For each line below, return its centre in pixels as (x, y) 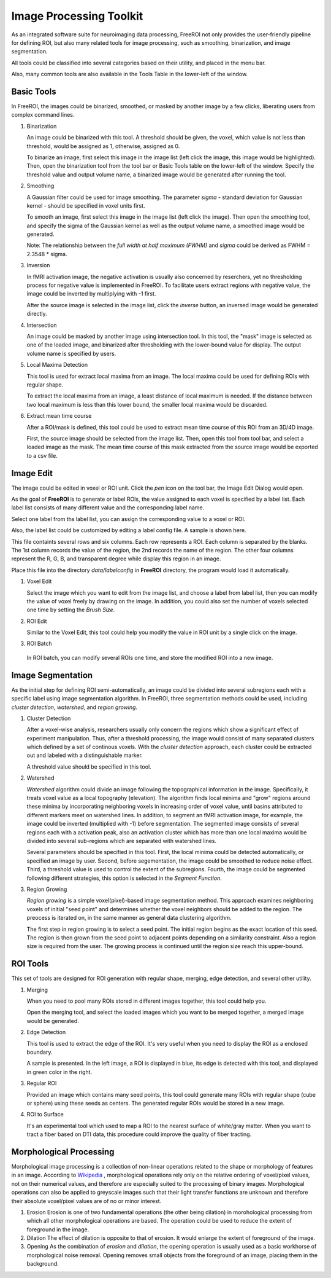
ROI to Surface (45, 1115)
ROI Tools (30, 964)
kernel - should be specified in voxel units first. (86, 205)
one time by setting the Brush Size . (71, 610)
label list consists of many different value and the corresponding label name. (108, 508)
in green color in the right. (59, 1072)
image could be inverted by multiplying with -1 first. (91, 294)
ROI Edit (37, 621)
